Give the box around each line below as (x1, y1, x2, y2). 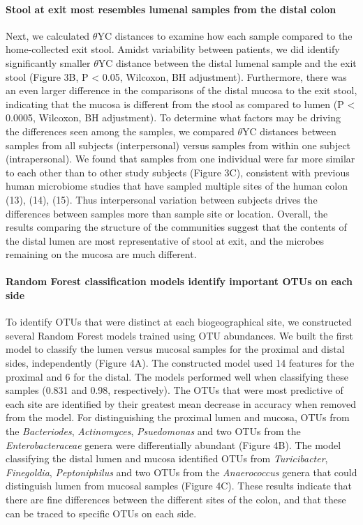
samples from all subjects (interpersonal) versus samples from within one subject (6, 137, 351, 152)
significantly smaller (6, 55, 91, 70)
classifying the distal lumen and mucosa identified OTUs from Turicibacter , (6, 451, 328, 466)
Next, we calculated (6, 28, 90, 43)
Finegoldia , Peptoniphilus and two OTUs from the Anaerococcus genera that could (6, 464, 357, 479)
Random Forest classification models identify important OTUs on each (6, 274, 353, 289)
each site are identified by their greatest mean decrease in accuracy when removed (6, 396, 357, 411)
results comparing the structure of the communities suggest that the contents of (6, 220, 347, 234)
